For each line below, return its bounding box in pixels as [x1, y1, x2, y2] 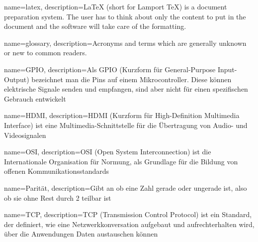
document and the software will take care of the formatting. [4, 21, 186, 31]
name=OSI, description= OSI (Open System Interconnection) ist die [4, 146, 211, 157]
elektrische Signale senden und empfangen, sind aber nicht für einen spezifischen [4, 84, 248, 94]
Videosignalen [4, 129, 46, 140]
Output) [4, 74, 29, 84]
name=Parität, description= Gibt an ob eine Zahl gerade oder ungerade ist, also [4, 182, 247, 193]
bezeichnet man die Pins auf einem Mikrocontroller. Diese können [31, 74, 232, 84]
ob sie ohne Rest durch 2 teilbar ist [4, 192, 111, 203]
